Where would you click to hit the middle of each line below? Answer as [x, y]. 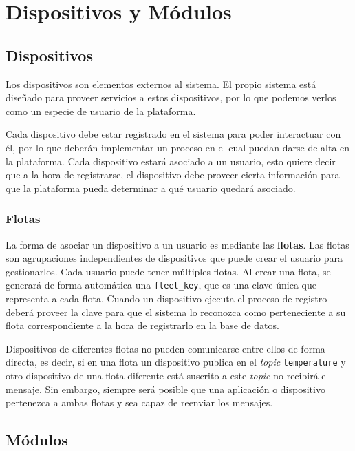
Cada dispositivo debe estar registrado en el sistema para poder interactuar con [173, 134]
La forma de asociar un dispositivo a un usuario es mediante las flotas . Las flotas [177, 244]
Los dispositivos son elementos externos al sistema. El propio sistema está [161, 84]
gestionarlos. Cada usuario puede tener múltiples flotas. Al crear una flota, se [168, 271]
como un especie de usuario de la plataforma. [101, 111]
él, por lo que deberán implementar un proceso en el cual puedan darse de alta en [178, 147]
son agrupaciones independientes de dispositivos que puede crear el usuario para [174, 258]
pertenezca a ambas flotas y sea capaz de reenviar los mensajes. [139, 402]
